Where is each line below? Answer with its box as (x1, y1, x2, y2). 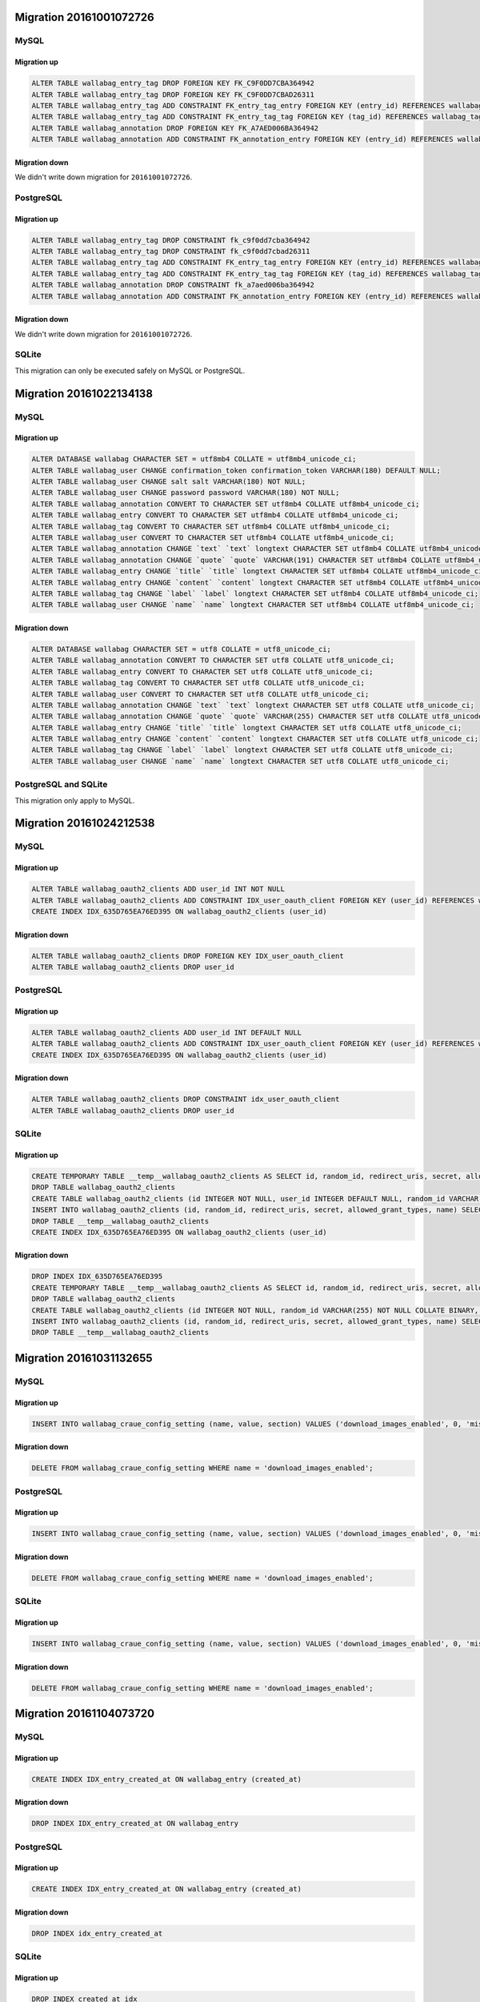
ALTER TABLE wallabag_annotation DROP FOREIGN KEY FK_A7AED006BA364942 (31, 123, 319, 132)
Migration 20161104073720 (14, 1707, 155, 1720)
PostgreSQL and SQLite (14, 779, 108, 790)
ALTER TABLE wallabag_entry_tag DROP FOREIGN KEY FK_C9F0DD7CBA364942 (31, 78, 315, 88)
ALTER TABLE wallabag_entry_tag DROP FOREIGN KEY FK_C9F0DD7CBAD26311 (31, 90, 315, 99)
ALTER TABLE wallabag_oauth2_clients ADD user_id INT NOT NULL (31, 885, 286, 894)
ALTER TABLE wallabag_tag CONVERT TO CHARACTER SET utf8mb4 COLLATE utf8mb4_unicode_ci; (31, 521, 391, 531)
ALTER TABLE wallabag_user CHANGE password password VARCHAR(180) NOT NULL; (31, 488, 340, 497)
